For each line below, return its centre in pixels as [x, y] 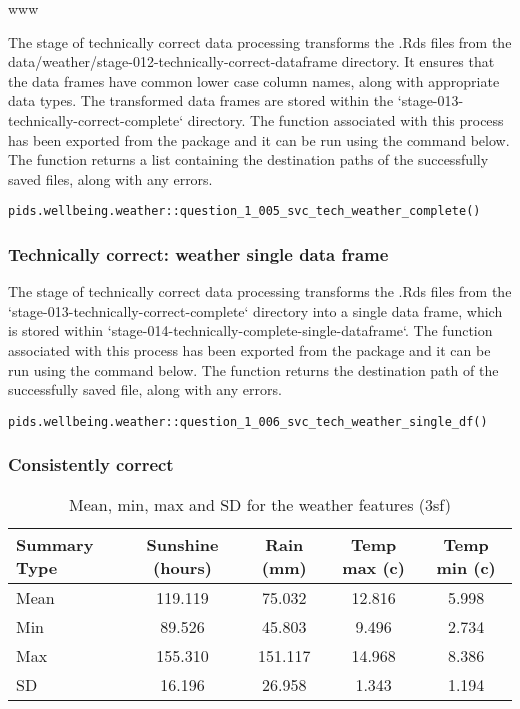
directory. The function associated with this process [345, 119]
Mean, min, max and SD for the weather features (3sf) [260, 504]
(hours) [182, 567]
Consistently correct [91, 464]
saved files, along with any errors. [110, 178]
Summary [55, 544]
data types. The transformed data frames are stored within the [201, 100]
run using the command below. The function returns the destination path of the [253, 369]
